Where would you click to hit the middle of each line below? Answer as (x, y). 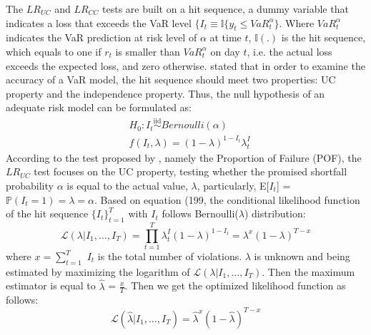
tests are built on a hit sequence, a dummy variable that (226, 9)
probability (30, 185)
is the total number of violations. (170, 256)
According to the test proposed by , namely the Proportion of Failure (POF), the (184, 157)
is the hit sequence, (323, 37)
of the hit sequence (47, 213)
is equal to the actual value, (127, 185)
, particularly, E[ (233, 185)
